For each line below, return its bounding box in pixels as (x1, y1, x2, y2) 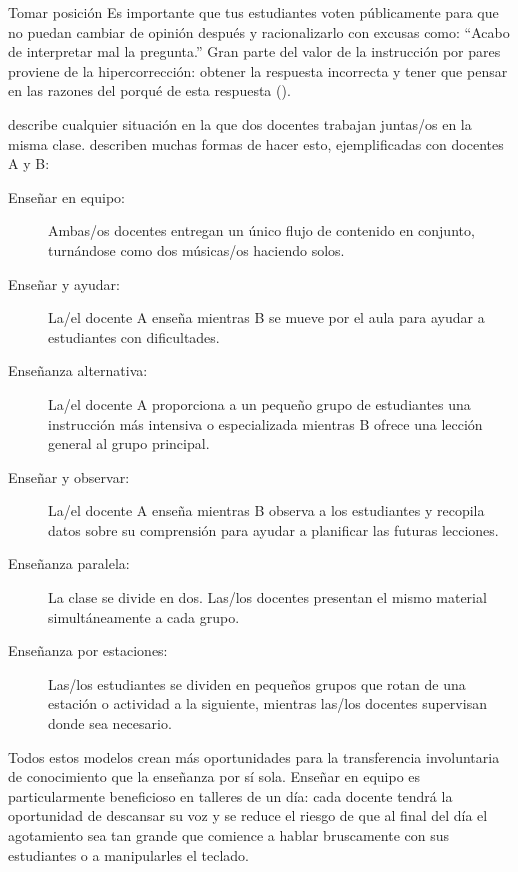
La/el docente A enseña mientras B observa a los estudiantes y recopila (48, 500, 485, 521)
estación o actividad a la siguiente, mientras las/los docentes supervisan (48, 693, 487, 714)
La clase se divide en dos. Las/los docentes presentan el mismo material (48, 587, 487, 608)
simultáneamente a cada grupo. (48, 606, 240, 627)
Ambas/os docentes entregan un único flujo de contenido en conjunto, (48, 220, 475, 241)
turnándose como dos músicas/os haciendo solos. (48, 239, 345, 260)
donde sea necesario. (48, 713, 172, 734)
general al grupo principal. (48, 433, 210, 454)
